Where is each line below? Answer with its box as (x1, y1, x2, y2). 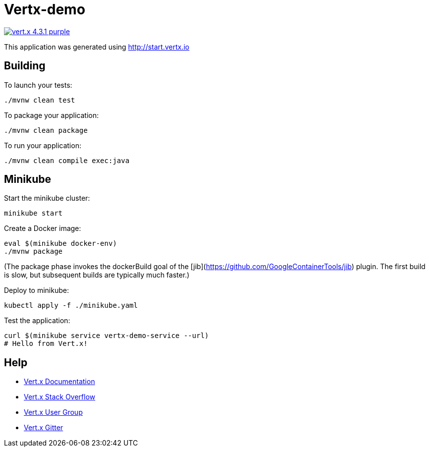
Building (4, 59, 46, 72)
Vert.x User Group (24, 408, 83, 417)
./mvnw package (4, 247, 63, 256)
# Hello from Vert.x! (4, 339, 88, 348)
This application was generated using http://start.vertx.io (4, 42, 189, 51)
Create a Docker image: (4, 224, 81, 233)
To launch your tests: (4, 80, 72, 89)
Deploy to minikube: (4, 286, 69, 295)
